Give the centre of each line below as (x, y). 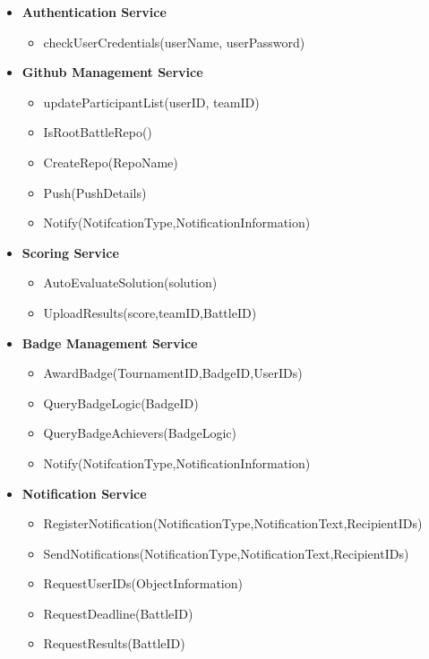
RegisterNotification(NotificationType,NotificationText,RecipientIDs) (233, 523)
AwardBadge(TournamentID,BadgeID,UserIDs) (173, 373)
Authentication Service (94, 12)
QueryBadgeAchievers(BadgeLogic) (140, 433)
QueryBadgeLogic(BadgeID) (121, 402)
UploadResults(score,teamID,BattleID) (150, 312)
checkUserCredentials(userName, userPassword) (174, 42)
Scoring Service (70, 252)
